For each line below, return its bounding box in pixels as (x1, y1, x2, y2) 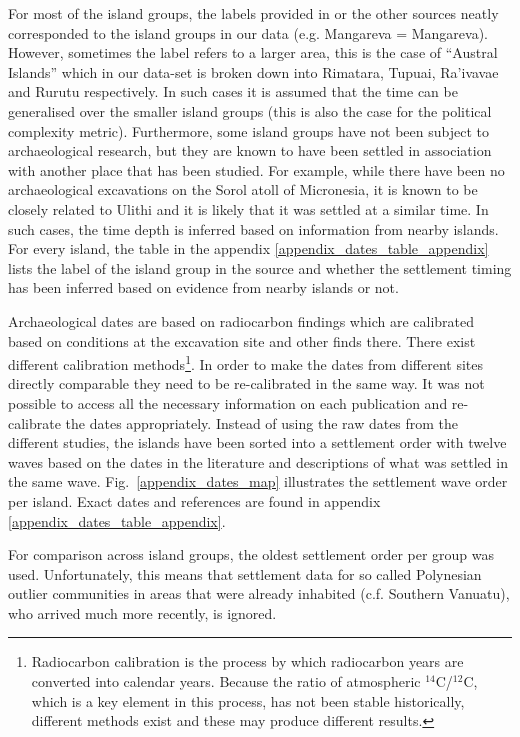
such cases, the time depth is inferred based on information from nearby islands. (8, 218, 499, 239)
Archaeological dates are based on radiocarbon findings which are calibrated (8, 310, 474, 331)
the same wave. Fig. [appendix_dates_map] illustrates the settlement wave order (8, 471, 508, 492)
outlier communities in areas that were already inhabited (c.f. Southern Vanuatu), (8, 583, 510, 604)
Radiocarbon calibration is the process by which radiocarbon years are (31, 651, 464, 672)
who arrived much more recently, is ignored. (8, 602, 277, 623)
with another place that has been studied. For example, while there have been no (8, 159, 505, 180)
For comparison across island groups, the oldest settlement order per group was (8, 544, 495, 565)
